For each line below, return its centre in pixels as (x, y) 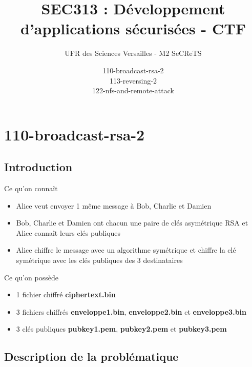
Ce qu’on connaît (31, 188)
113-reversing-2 (133, 80)
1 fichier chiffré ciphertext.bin (66, 294)
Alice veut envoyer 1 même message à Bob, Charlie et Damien (114, 205)
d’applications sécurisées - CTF (133, 28)
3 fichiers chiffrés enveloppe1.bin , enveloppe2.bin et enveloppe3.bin (131, 311)
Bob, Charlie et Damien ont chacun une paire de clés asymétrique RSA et (132, 223)
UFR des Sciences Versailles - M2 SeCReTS (133, 53)
